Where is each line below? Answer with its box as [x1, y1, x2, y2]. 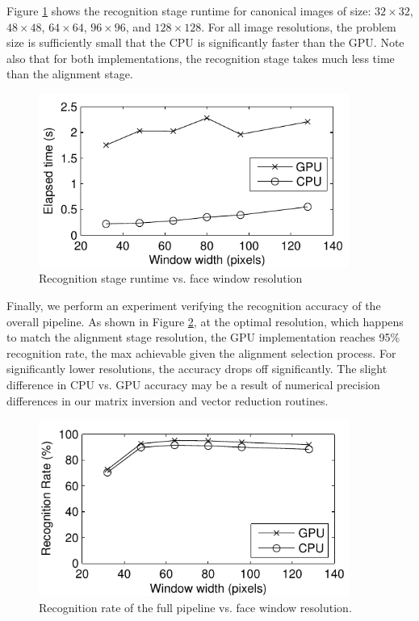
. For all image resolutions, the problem [201, 18, 396, 35]
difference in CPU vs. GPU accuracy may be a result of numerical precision [6, 376, 380, 393]
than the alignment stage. [6, 65, 133, 82]
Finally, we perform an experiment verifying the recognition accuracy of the [6, 297, 381, 314]
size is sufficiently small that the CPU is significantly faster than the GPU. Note [6, 34, 404, 51]
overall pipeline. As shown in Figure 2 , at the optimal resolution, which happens [6, 313, 404, 329]
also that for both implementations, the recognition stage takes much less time [6, 49, 395, 66]
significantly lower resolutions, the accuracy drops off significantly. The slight [6, 360, 388, 377]
